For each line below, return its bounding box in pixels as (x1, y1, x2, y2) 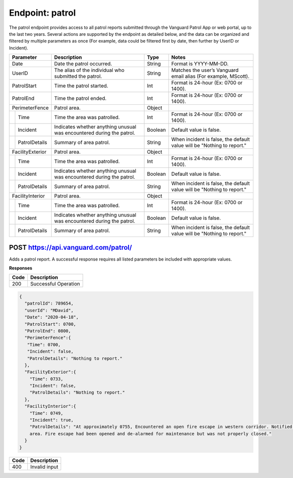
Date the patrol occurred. (54, 60, 112, 67)
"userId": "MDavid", (24, 308, 74, 313)
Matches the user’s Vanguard (171, 67, 239, 73)
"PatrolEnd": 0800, (24, 328, 71, 334)
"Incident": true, (29, 417, 74, 423)
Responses (9, 265, 33, 271)
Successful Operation (30, 281, 80, 287)
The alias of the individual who (54, 67, 125, 73)
